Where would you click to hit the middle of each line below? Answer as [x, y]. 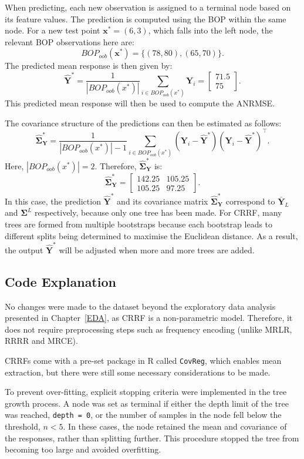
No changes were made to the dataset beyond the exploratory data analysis [140, 306]
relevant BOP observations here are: [70, 41]
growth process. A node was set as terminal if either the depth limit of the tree [147, 403]
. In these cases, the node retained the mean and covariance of [175, 426]
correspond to [250, 201]
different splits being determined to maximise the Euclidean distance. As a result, [151, 235]
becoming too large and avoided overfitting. [83, 449]
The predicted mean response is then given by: [89, 66]
